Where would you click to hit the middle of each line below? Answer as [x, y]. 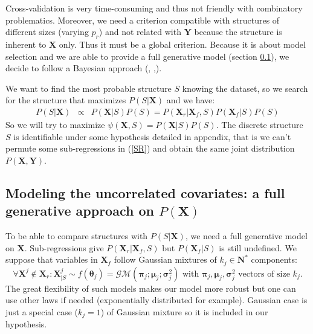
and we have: [191, 100]
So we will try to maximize [55, 124]
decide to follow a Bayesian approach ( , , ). [84, 68]
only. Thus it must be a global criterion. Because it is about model [182, 44]
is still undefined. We [258, 247]
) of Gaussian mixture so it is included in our [184, 311]
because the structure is [238, 32]
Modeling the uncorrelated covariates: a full [145, 192]
